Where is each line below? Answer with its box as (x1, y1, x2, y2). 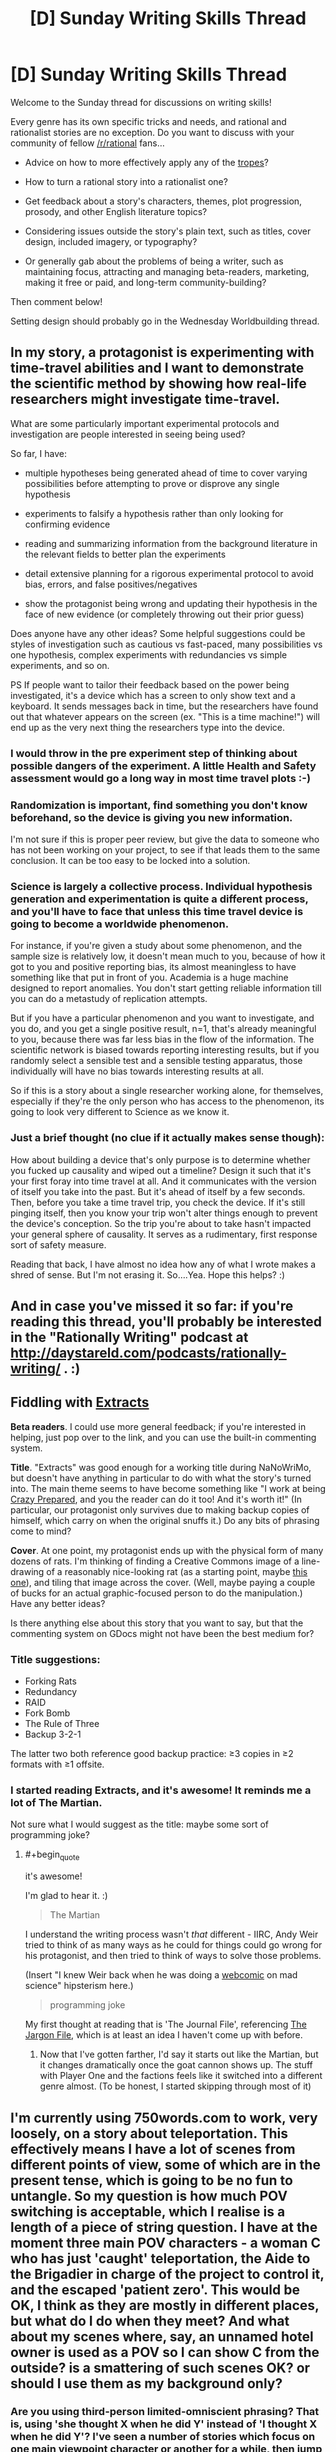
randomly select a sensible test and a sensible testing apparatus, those (10, 1055, 303, 1067)
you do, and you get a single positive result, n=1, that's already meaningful (10, 1023, 317, 1035)
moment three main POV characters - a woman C (10, 2234, 322, 2251)
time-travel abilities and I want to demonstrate (10, 360, 305, 377)
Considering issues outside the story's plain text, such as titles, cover (24, 225, 312, 237)
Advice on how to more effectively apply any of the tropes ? (24, 156, 269, 168)
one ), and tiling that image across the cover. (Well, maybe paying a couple (10, 1576, 316, 1588)
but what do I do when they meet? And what (10, 2312, 290, 2329)
